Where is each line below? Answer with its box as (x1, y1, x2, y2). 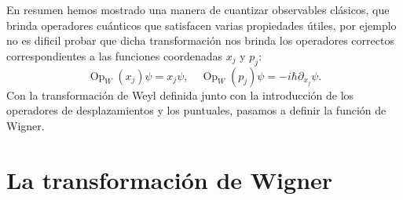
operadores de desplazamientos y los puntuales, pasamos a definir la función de (6, 102, 387, 118)
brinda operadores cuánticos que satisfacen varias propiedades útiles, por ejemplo (6, 16, 397, 33)
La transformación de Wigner (6, 163, 333, 195)
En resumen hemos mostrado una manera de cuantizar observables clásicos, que (6, 2, 390, 17)
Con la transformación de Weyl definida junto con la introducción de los (6, 86, 354, 103)
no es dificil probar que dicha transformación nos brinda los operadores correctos (6, 32, 394, 49)
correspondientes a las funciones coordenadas (6, 47, 223, 64)
